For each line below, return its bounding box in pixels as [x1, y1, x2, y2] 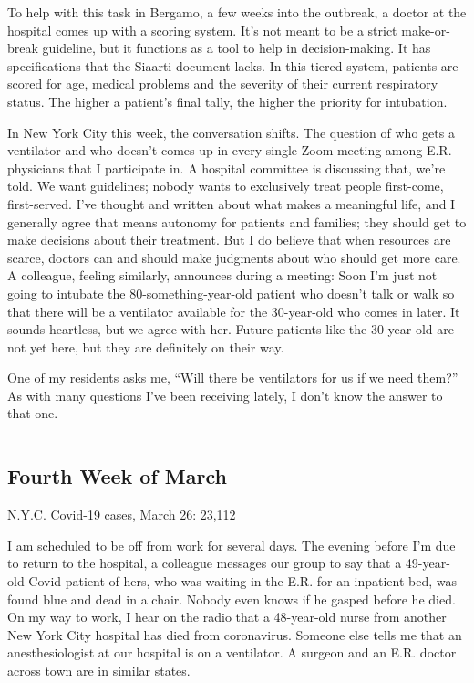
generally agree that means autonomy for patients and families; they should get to [7, 212, 467, 231]
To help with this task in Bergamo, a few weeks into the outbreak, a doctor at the [7, 3, 467, 21]
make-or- [401, 20, 450, 39]
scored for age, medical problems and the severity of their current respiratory [7, 74, 438, 93]
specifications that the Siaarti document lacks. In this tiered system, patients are [7, 56, 459, 75]
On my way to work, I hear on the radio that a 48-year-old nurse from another [7, 607, 447, 626]
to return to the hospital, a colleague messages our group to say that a [7, 553, 402, 573]
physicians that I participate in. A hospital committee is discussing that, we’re [7, 158, 446, 177]
